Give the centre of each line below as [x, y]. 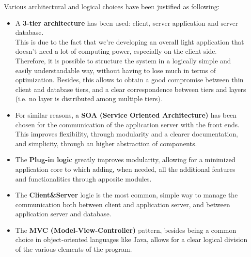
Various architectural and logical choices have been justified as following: [112, 6]
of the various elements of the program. [74, 249]
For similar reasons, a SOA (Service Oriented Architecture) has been [126, 114]
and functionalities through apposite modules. [83, 178]
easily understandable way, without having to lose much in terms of [116, 70]
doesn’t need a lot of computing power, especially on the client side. [116, 51]
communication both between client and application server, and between [123, 204]
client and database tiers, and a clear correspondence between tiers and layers [131, 89]
